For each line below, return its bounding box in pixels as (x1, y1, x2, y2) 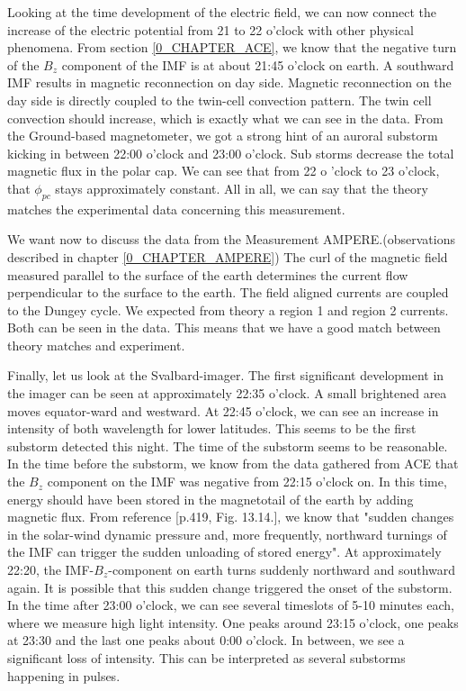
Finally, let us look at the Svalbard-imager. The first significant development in (7, 366, 444, 385)
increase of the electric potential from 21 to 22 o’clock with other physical (7, 20, 414, 39)
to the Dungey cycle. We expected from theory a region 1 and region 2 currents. (7, 300, 449, 319)
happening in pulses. (7, 666, 121, 685)
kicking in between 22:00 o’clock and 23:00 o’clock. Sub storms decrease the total (7, 143, 454, 162)
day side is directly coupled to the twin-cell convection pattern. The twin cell (7, 90, 432, 109)
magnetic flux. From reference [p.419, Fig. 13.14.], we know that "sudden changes (7, 507, 454, 526)
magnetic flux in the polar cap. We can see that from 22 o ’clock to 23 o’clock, (7, 161, 440, 180)
